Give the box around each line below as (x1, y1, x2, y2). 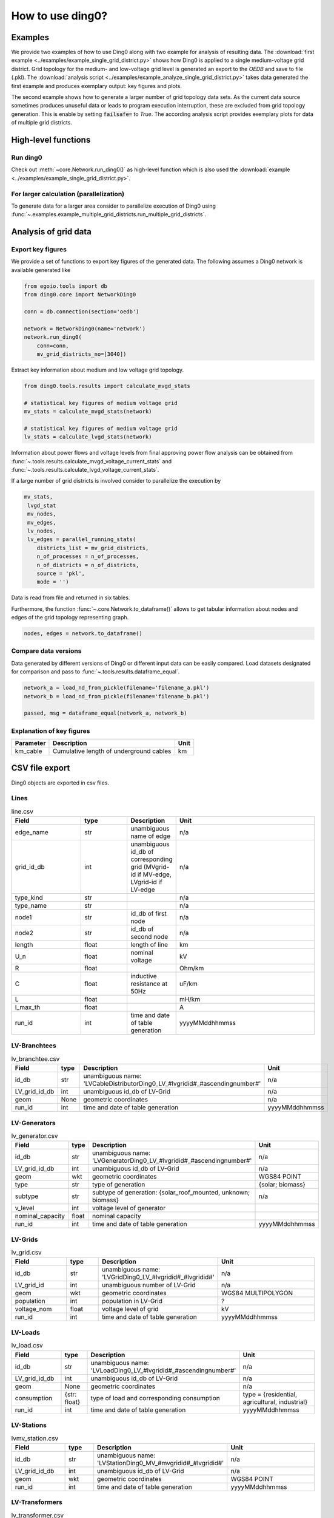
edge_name (15, 828, 48, 837)
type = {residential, (242, 1390, 297, 1398)
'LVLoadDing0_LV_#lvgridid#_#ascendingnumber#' (90, 1366, 236, 1375)
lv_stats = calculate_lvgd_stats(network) (24, 434, 152, 440)
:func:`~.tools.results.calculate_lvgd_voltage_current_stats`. (11, 466, 159, 473)
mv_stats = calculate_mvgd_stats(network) (24, 408, 152, 415)
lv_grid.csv (11, 1248, 42, 1257)
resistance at (130, 979, 168, 988)
